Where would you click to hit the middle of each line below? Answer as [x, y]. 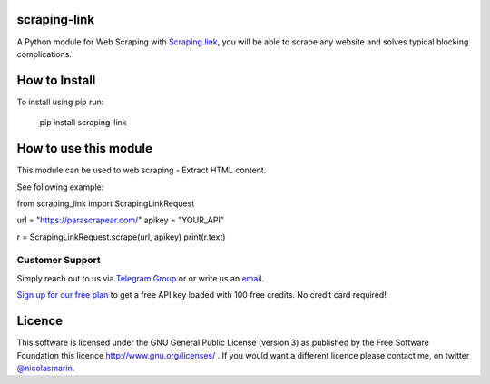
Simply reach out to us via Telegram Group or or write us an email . [141, 278]
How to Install [56, 80]
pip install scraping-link [83, 123]
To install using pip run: [60, 102]
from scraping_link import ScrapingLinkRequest [106, 203]
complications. [44, 54]
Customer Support [59, 261]
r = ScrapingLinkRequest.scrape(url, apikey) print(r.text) [121, 237]
